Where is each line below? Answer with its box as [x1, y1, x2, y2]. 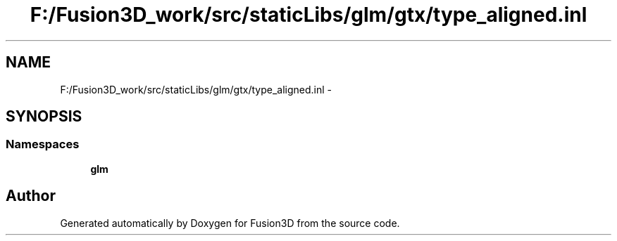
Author [6, 187, 56, 205]
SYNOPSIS [6, 108, 82, 126]
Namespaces [6, 137, 80, 152]
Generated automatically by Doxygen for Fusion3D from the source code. [60, 216, 400, 229]
